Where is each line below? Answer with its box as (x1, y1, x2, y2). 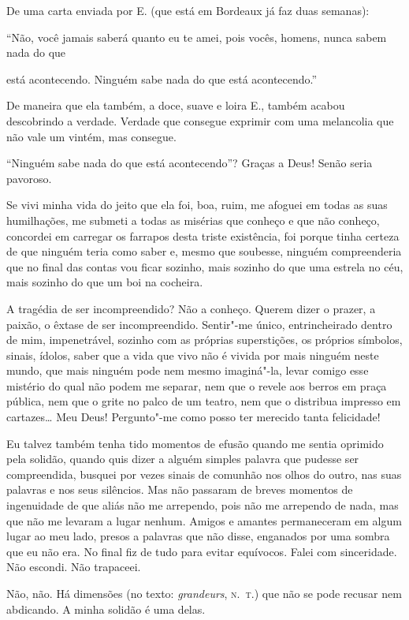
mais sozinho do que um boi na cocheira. (6, 274, 203, 290)
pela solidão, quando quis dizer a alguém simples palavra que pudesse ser (6, 450, 359, 467)
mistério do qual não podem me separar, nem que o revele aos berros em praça (6, 377, 387, 394)
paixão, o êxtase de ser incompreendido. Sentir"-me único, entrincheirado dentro (6, 316, 392, 332)
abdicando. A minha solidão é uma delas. (6, 600, 206, 617)
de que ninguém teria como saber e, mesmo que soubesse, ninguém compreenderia (6, 243, 402, 260)
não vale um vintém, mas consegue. (6, 128, 177, 144)
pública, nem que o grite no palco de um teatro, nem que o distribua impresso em (6, 393, 401, 409)
